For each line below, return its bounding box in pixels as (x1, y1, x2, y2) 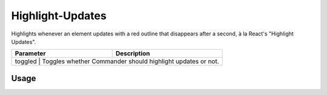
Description (115, 49, 151, 58)
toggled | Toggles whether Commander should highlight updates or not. (15, 57, 219, 66)
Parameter (15, 49, 46, 58)
